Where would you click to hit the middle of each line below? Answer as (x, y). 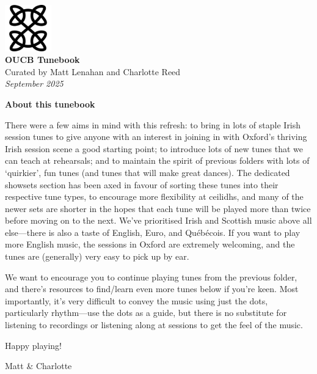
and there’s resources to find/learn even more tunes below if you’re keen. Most (152, 289)
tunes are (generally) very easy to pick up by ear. (97, 256)
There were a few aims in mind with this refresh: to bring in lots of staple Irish (153, 124)
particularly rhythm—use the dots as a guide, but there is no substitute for (146, 313)
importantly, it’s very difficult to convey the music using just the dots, (137, 300)
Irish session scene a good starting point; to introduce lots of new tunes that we (154, 148)
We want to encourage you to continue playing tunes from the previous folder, (151, 277)
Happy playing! (33, 345)
